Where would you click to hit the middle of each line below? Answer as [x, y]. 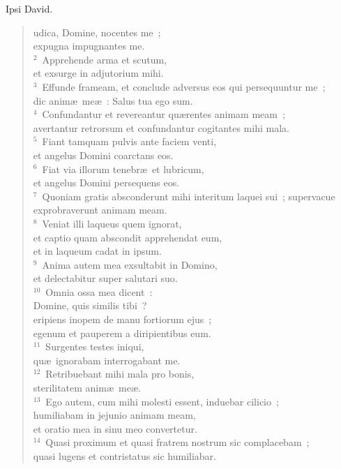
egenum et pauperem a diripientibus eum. [122, 333]
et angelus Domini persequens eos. [106, 183]
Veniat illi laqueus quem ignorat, [112, 223]
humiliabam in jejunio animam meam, [114, 415]
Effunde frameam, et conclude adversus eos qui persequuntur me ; [184, 86]
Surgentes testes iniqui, [95, 347]
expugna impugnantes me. [89, 46]
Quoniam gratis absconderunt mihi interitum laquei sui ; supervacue [189, 196]
